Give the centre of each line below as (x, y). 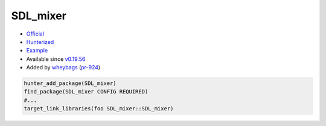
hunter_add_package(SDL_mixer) (70, 83)
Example (37, 51)
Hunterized (40, 42)
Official (35, 34)
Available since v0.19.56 (56, 59)
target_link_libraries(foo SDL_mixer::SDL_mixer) (99, 109)
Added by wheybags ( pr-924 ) (63, 68)
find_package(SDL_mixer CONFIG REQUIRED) (86, 92)
